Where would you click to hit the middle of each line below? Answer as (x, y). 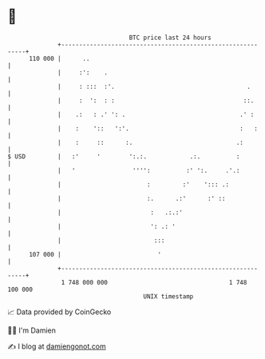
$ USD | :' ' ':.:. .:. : (124, 156)
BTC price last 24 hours (170, 38)
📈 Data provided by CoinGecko (59, 312)
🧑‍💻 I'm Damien (32, 330)
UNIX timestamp (168, 296)
